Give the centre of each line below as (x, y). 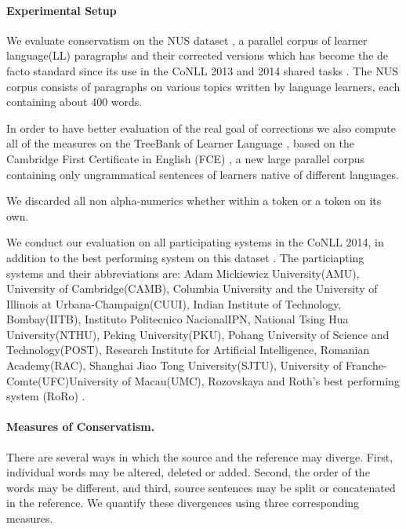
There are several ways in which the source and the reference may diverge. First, (200, 456)
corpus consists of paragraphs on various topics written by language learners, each (203, 86)
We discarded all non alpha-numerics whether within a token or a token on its (194, 201)
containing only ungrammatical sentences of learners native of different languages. (203, 174)
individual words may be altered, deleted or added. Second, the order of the (188, 472)
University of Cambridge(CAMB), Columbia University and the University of (192, 288)
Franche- (366, 365)
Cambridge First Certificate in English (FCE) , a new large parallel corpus (186, 158)
